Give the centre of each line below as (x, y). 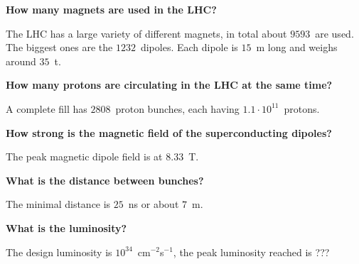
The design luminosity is (59, 252)
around (21, 61)
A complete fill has (47, 108)
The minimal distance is (58, 204)
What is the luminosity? (66, 227)
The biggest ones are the (59, 47)
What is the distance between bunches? (105, 180)
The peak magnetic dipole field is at (84, 156)
